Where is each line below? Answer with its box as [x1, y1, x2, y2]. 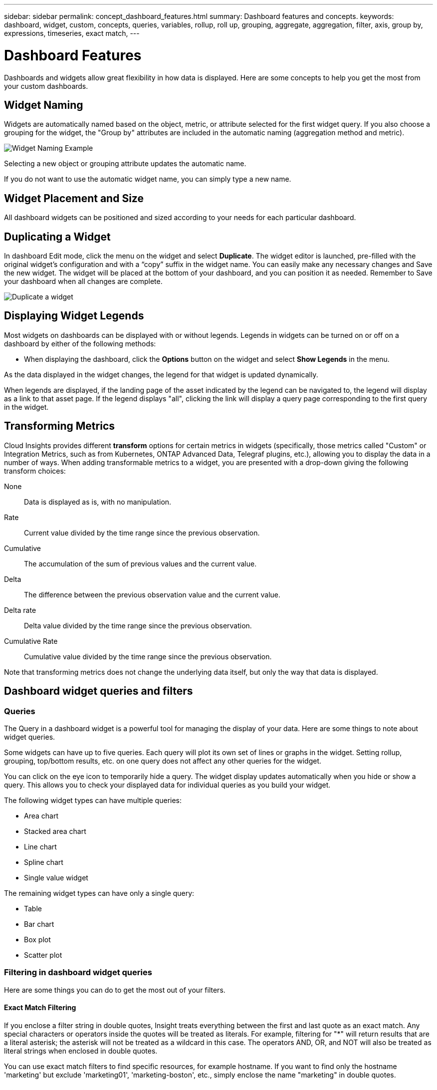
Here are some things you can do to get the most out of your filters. [4, 985, 225, 994]
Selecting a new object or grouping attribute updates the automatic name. [4, 159, 246, 168]
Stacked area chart [24, 826, 86, 835]
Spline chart [24, 857, 63, 866]
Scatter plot [24, 950, 62, 959]
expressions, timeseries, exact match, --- [4, 29, 140, 37]
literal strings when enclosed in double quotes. [4, 1046, 158, 1055]
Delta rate [4, 605, 36, 614]
